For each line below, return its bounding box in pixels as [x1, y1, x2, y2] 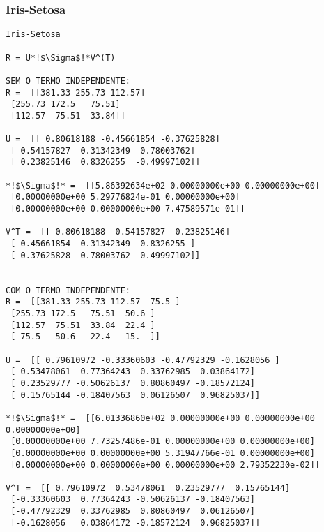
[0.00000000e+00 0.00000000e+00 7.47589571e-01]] [10, 204, 245, 214]
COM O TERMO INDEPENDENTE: [6, 285, 130, 295]
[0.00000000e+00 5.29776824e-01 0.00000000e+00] [10, 192, 240, 202]
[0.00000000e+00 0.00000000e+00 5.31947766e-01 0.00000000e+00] [10, 448, 315, 458]
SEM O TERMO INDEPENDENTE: [6, 75, 130, 86]
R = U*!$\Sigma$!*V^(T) [6, 52, 116, 63]
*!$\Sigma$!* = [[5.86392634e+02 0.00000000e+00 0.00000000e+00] [6, 180, 321, 191]
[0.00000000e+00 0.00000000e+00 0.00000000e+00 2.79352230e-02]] [10, 459, 321, 470]
